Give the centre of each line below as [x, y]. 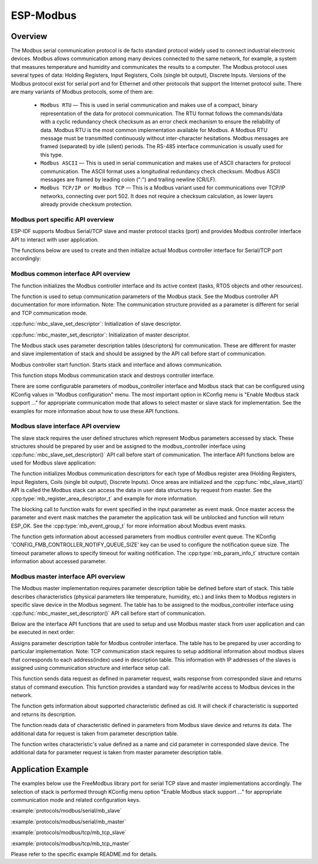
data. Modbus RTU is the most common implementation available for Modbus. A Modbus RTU [154, 130]
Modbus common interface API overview [71, 274]
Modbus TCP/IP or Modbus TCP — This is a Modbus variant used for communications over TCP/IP [163, 188]
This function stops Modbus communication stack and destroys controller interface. [113, 375]
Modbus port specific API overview [62, 220]
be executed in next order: [43, 632]
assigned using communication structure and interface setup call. [90, 667]
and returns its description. [44, 714]
